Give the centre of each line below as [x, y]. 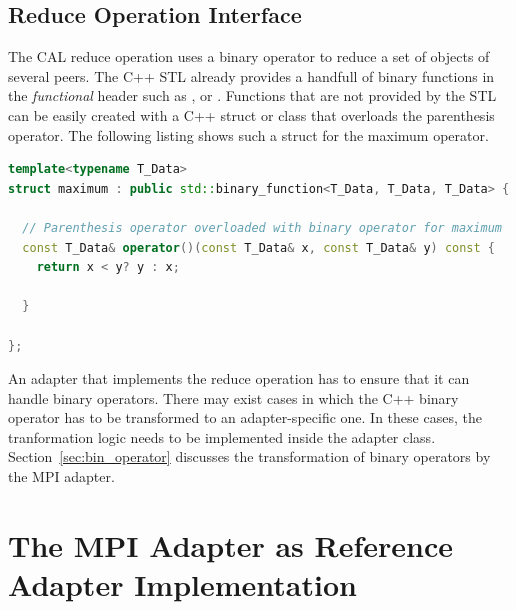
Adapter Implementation [182, 584]
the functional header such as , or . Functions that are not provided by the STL [252, 95]
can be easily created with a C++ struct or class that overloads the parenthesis [251, 114]
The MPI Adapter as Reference [231, 544]
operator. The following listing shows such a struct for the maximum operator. [248, 134]
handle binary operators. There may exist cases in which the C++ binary [233, 397]
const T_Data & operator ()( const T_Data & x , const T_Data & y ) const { [259, 247]
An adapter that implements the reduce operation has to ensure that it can [239, 378]
